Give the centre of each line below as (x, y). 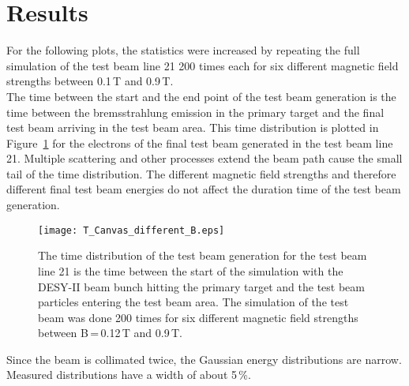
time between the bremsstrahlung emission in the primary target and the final (195, 112)
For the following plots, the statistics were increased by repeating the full (183, 50)
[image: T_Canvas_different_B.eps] (131, 230)
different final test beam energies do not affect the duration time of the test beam (204, 189)
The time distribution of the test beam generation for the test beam (203, 255)
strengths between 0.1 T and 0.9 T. (90, 81)
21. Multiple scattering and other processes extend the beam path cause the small (204, 158)
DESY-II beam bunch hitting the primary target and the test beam (201, 286)
